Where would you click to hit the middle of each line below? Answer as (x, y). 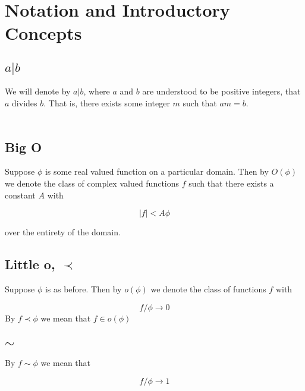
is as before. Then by (83, 288)
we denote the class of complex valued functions (92, 183)
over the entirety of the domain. (63, 232)
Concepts (43, 33)
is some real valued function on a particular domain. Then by (157, 171)
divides (25, 103)
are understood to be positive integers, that (221, 91)
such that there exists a (231, 183)
